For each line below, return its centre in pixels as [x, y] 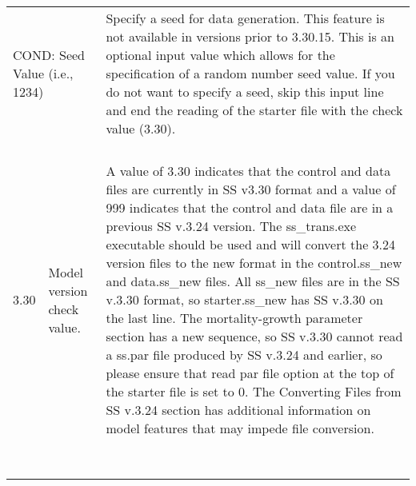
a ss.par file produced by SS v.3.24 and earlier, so [244, 355]
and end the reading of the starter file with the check [254, 110]
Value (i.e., [43, 73]
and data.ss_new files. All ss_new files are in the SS [253, 281]
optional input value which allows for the [220, 55]
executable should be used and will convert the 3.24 [251, 244]
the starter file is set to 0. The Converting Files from [254, 391]
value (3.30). [141, 128]
